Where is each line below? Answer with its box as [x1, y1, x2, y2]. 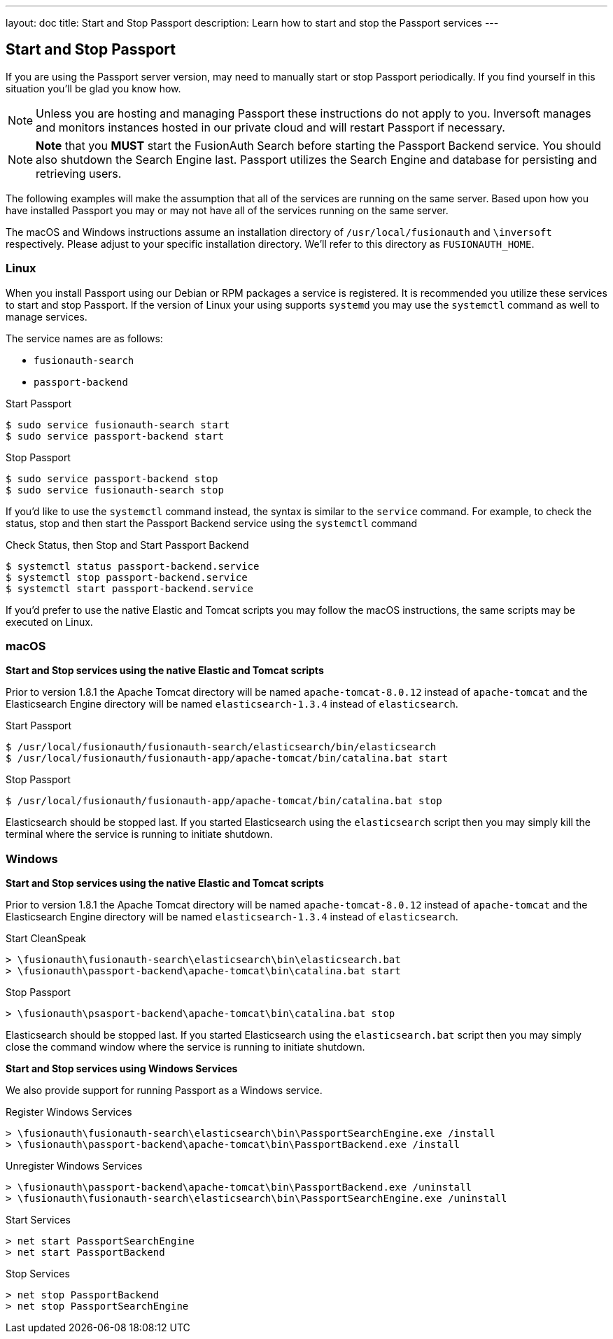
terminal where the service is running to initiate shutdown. [6, 828, 273, 841]
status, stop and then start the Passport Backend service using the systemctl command [6, 517, 418, 529]
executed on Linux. [6, 615, 93, 628]
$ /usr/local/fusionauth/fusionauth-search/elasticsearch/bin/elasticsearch [6, 741, 437, 753]
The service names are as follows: [6, 332, 163, 344]
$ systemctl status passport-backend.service [6, 560, 260, 572]
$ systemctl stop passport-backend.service [6, 571, 248, 583]
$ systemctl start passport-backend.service [6, 582, 254, 594]
